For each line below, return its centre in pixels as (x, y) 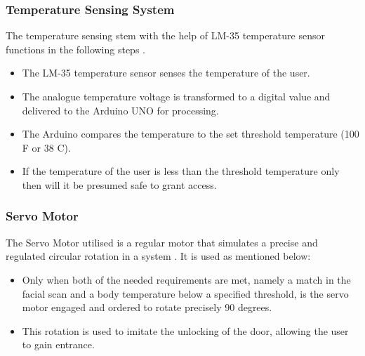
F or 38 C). (46, 147)
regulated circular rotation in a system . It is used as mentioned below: (158, 256)
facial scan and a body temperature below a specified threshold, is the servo (185, 293)
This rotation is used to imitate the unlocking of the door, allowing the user (185, 330)
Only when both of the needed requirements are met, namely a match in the (186, 279)
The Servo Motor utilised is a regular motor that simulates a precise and (162, 242)
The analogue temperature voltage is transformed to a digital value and (176, 96)
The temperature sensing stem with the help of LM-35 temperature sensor (165, 35)
